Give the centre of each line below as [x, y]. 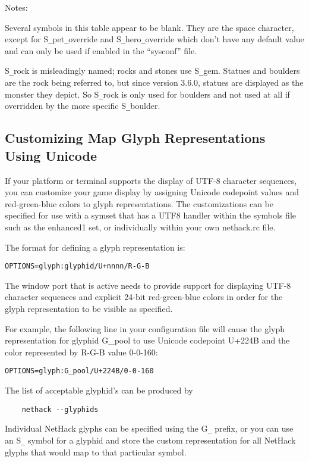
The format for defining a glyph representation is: [95, 247]
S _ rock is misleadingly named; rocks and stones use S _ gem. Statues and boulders [152, 71]
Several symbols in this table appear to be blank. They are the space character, [149, 27]
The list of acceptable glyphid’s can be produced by [99, 390]
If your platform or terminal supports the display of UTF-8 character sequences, [151, 180]
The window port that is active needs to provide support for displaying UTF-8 [148, 285]
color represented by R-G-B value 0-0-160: [81, 352]
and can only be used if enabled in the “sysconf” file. [101, 50]
